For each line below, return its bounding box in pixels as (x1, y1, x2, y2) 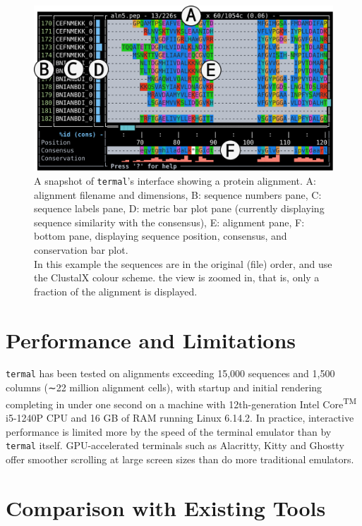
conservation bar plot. (34, 242, 128, 257)
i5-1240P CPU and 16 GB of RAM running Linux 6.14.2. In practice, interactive (6, 410, 354, 424)
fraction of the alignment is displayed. (34, 283, 198, 298)
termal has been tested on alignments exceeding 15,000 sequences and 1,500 (6, 366, 335, 381)
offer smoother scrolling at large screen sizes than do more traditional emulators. (6, 451, 354, 466)
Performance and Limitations (6, 325, 296, 354)
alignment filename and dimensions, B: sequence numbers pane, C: (34, 187, 322, 202)
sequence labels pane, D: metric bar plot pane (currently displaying (34, 201, 325, 216)
